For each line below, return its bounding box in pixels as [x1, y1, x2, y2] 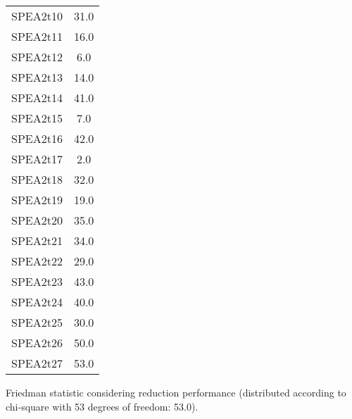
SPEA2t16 [11, 130, 63, 146]
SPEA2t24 [11, 294, 63, 310]
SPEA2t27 [11, 355, 63, 371]
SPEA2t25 [11, 314, 63, 330]
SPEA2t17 [11, 151, 63, 167]
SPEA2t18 [11, 171, 63, 187]
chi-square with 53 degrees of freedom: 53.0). [6, 399, 199, 413]
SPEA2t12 [11, 49, 63, 65]
